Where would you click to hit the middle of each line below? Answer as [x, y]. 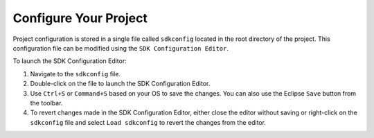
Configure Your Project [80, 18]
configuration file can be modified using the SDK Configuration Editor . [121, 48]
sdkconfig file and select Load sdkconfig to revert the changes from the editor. [148, 122]
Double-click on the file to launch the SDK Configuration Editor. [120, 84]
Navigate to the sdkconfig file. [75, 74]
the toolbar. [46, 103]
